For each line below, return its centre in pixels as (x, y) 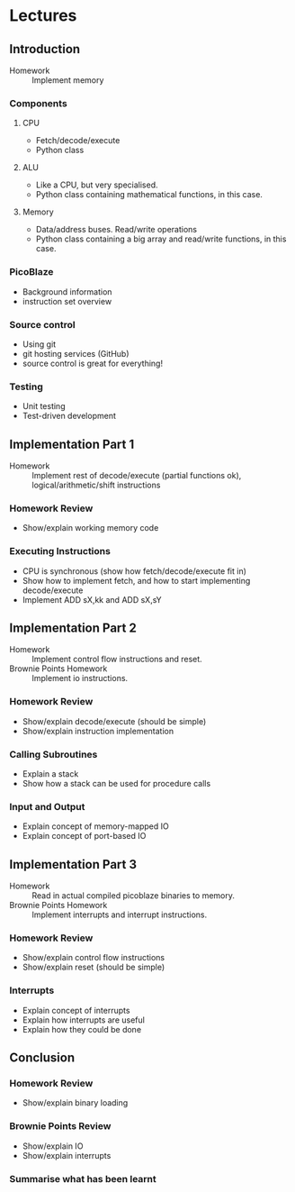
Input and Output (47, 806)
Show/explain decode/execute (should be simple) (114, 721)
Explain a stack (50, 774)
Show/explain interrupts (67, 1155)
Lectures (43, 16)
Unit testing (44, 406)
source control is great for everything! (93, 363)
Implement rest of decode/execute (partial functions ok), (137, 475)
